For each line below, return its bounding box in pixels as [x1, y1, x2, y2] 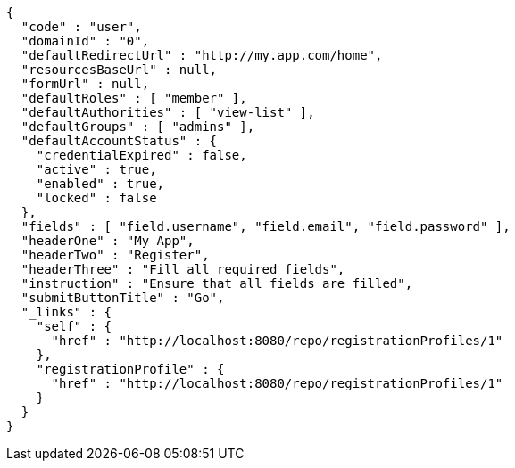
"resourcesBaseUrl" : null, [21, 62, 218, 77]
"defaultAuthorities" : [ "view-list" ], [21, 105, 315, 119]
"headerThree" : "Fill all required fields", [21, 262, 345, 276]
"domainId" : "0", [21, 34, 150, 48]
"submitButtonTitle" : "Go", [21, 291, 225, 305]
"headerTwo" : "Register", [21, 248, 210, 262]
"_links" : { [21, 305, 112, 319]
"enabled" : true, [36, 177, 165, 191]
